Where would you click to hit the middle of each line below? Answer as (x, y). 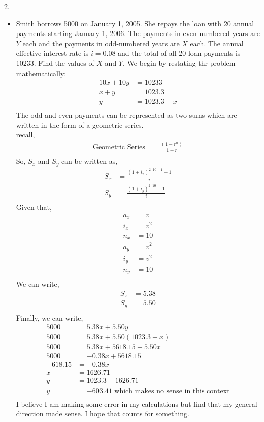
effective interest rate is (52, 53)
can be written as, (89, 161)
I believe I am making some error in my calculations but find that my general (137, 403)
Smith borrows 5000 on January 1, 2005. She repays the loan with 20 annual (135, 23)
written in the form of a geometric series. (80, 125)
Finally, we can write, (49, 317)
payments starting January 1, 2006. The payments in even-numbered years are (138, 33)
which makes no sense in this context (172, 391)
